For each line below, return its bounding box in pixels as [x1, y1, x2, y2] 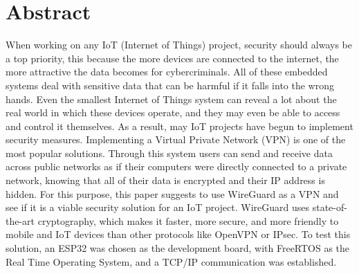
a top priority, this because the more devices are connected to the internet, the [6, 51, 339, 65]
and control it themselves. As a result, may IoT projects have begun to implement [6, 118, 353, 133]
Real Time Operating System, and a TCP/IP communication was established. [6, 254, 337, 268]
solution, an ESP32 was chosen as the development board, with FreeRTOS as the [6, 241, 350, 255]
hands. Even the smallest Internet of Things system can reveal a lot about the [6, 91, 337, 106]
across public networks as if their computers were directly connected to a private [6, 159, 347, 174]
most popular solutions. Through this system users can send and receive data [6, 145, 333, 160]
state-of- [312, 200, 347, 214]
